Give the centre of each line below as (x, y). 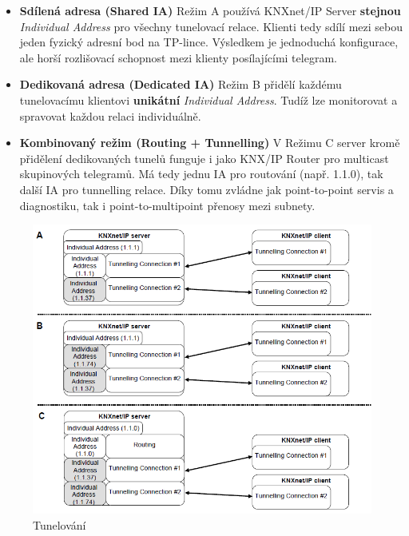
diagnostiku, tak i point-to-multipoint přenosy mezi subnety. (167, 205)
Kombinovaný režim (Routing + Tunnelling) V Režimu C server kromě (210, 143)
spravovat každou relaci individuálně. (110, 115)
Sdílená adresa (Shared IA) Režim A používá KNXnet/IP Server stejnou (210, 10)
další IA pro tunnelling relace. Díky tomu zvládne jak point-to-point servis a (206, 189)
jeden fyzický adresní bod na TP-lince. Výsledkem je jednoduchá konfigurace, (209, 42)
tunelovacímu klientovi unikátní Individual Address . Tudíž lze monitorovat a (208, 99)
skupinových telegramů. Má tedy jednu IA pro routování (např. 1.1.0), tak (201, 174)
